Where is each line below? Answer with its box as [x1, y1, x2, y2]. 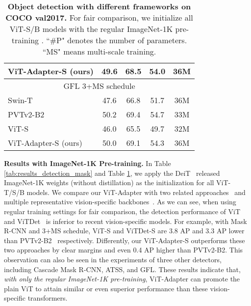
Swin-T [8, 94, 33, 106]
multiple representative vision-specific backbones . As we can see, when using [4, 196, 236, 207]
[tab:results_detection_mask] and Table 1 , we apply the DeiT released [4, 167, 220, 178]
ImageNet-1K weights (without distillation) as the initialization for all [4, 177, 214, 188]
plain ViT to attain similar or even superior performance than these [4, 283, 208, 293]
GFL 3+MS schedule [63, 80, 135, 91]
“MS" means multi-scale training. [42, 46, 156, 57]
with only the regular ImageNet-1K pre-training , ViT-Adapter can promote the [4, 274, 240, 284]
